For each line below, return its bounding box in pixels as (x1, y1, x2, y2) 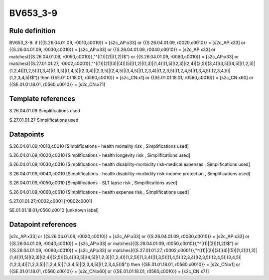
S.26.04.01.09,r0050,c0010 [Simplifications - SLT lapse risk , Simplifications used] (9, 180, 178, 186)
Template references (9, 95, 76, 103)
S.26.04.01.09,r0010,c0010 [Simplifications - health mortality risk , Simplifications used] (9, 143, 189, 149)
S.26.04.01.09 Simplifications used (9, 108, 81, 114)
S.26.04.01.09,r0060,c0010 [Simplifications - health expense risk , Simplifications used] (9, 189, 189, 195)
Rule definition (9, 26, 56, 35)
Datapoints (9, 130, 44, 138)
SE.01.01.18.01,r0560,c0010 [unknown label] (9, 207, 99, 213)
